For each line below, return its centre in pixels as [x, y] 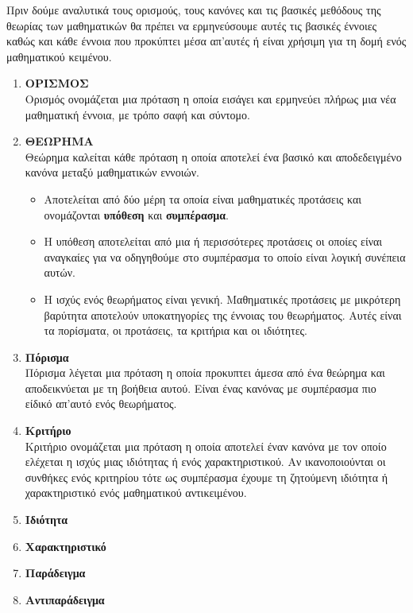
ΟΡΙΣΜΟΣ [57, 83]
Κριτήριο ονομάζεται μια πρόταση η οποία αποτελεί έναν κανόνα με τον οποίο [206, 446]
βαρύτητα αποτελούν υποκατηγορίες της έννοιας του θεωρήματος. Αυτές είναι [223, 314]
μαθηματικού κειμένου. [59, 56]
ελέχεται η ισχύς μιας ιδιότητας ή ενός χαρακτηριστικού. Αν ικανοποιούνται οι [205, 462]
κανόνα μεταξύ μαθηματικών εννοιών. [112, 172]
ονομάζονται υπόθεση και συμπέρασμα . [136, 214]
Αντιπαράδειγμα [65, 599]
